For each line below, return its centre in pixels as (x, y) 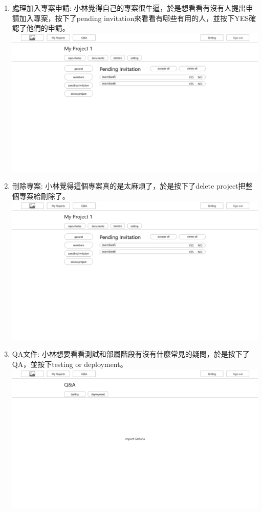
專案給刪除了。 (44, 196)
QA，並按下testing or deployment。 (70, 364)
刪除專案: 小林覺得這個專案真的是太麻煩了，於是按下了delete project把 (129, 186)
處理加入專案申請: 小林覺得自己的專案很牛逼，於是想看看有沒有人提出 (129, 8)
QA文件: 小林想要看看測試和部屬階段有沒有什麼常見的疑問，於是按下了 (131, 354)
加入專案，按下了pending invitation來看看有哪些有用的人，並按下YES (134, 18)
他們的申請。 (48, 28)
